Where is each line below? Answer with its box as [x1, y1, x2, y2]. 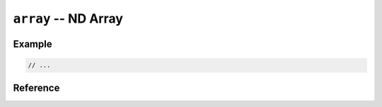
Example [13, 38, 52, 50]
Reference [13, 81, 60, 94]
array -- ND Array [13, 11, 124, 26]
